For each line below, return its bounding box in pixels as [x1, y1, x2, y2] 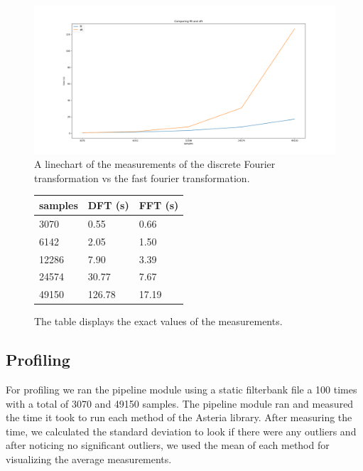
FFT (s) [139, 197, 179, 212]
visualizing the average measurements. [6, 452, 172, 467]
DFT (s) [87, 197, 129, 212]
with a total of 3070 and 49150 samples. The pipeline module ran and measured [6, 396, 354, 411]
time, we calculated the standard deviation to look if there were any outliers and [6, 423, 357, 438]
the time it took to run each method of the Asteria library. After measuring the [6, 410, 352, 425]
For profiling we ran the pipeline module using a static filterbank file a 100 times [6, 382, 357, 397]
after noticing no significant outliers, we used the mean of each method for [6, 438, 330, 453]
